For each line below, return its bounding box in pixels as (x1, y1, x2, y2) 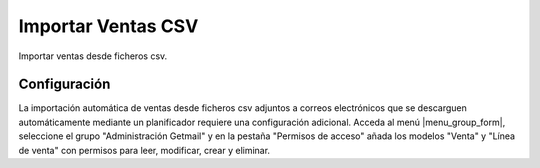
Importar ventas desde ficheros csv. (18, 50, 168, 62)
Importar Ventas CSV (18, 15, 199, 37)
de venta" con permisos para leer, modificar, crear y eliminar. (18, 144, 270, 156)
